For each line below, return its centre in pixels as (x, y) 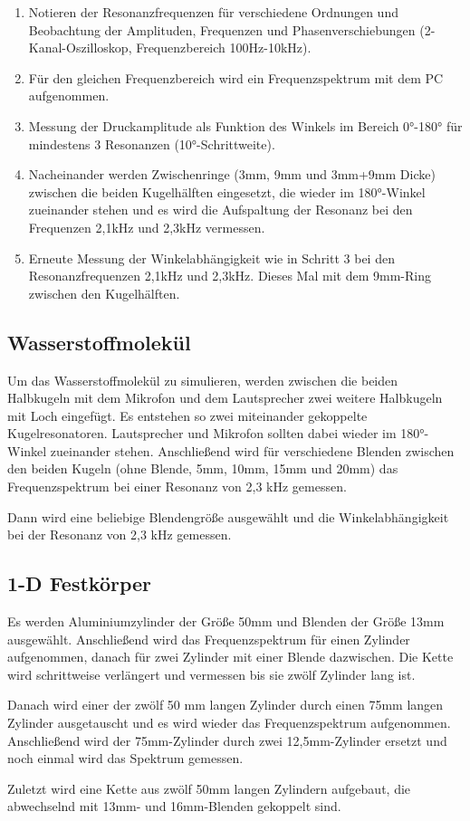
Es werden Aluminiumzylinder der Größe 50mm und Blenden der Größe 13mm (226, 621)
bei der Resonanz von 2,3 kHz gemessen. (120, 535)
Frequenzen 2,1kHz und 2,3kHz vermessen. (147, 227)
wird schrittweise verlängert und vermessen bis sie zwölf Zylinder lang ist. (211, 674)
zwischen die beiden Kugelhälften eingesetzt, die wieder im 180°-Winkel (227, 191)
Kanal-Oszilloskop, (80, 48)
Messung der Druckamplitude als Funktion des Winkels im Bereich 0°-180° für (245, 125)
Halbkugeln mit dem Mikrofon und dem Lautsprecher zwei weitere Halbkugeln (225, 398)
